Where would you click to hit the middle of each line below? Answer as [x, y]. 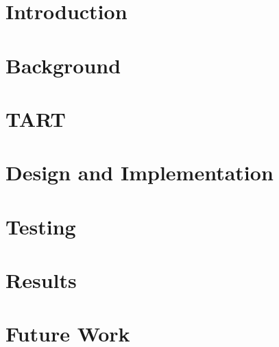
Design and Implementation [139, 172]
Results [41, 280]
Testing [41, 226]
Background [63, 65]
